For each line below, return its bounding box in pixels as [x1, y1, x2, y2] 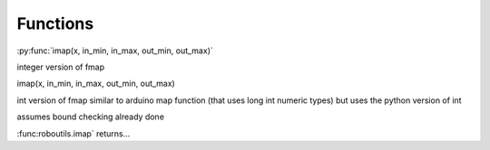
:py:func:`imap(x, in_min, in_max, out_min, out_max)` [16, 45, 213, 56]
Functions [16, 14, 94, 33]
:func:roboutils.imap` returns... [16, 127, 131, 139]
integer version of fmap [16, 61, 105, 72]
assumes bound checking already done [16, 111, 165, 122]
